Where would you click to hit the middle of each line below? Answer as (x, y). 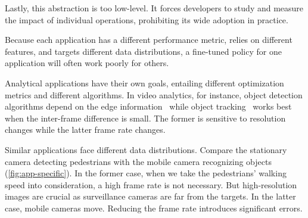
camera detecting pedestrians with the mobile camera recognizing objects (138, 161)
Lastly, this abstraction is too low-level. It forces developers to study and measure (154, 8)
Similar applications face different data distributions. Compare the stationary (146, 149)
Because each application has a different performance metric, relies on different (149, 40)
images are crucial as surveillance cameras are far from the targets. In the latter (150, 196)
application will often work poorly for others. (87, 63)
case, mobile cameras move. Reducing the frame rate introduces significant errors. (154, 208)
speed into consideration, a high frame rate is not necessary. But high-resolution (151, 184)
